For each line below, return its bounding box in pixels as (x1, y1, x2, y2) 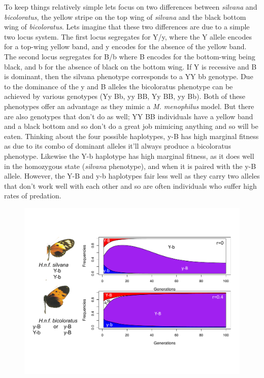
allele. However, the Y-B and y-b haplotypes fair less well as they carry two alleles (4, 170, 260, 181)
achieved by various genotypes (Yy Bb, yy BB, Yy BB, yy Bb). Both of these (4, 91, 245, 101)
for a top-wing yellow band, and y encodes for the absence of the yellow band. (4, 41, 247, 52)
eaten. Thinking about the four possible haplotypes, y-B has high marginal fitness (4, 130, 259, 141)
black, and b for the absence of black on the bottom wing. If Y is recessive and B (4, 61, 257, 72)
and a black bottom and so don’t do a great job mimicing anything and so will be (4, 121, 258, 131)
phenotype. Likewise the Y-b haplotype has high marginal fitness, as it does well (4, 150, 254, 161)
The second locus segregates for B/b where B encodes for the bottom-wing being (4, 51, 255, 61)
